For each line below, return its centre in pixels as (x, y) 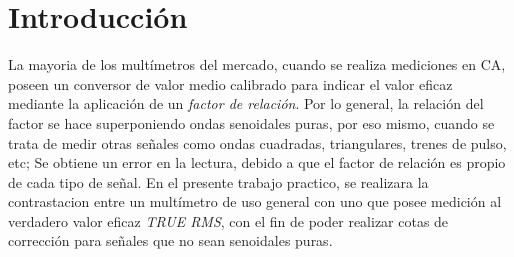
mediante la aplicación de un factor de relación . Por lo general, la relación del (246, 103)
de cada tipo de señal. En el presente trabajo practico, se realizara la (218, 181)
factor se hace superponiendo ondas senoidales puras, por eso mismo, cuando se (251, 122)
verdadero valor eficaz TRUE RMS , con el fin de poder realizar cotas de (228, 220)
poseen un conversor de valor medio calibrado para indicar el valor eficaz (230, 83)
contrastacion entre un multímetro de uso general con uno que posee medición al (255, 201)
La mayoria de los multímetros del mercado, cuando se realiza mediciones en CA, (257, 64)
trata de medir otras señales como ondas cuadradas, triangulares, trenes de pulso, (257, 142)
